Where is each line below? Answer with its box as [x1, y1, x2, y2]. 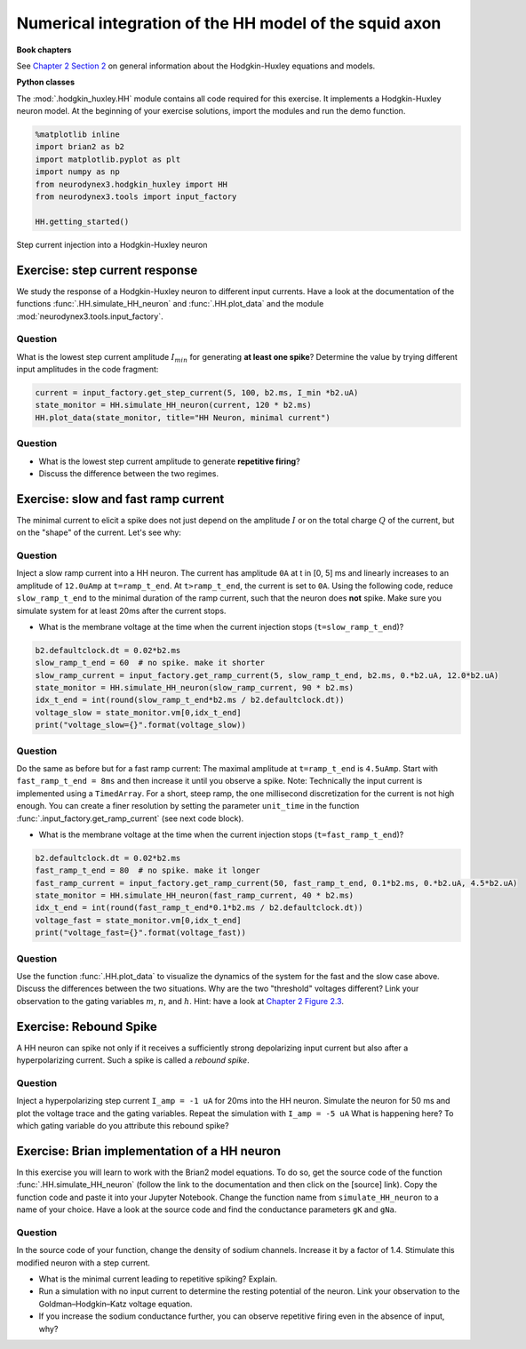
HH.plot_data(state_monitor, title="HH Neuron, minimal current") [35, 412, 331, 422]
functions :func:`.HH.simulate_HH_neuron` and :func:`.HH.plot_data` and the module [16, 299, 324, 309]
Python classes [16, 76, 76, 88]
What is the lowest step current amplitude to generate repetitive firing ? [38, 456, 301, 467]
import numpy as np [35, 167, 120, 177]
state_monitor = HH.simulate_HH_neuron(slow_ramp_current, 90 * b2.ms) [35, 682, 355, 693]
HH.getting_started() [35, 216, 130, 227]
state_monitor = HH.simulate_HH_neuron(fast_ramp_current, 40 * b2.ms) [35, 890, 355, 901]
